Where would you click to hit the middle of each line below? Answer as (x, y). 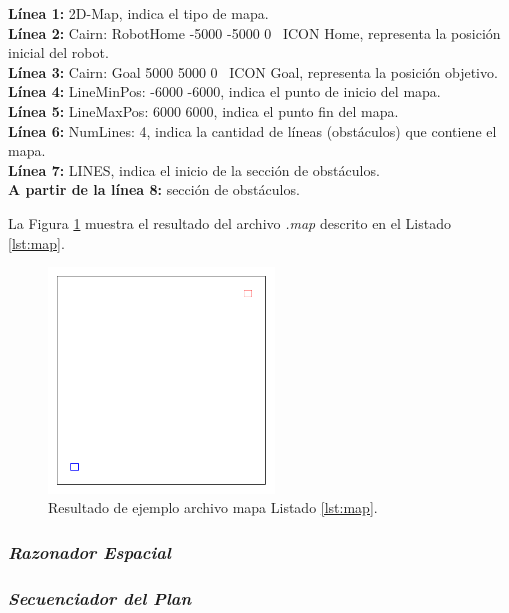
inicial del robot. (58, 52)
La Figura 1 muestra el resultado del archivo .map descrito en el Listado (229, 222)
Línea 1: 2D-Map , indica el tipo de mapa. (138, 13)
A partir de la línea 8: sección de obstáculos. (154, 189)
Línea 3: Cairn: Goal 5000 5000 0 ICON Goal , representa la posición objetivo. (253, 71)
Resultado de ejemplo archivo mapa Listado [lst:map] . (213, 507)
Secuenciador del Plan (100, 597)
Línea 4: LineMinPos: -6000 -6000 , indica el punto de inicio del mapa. (224, 91)
